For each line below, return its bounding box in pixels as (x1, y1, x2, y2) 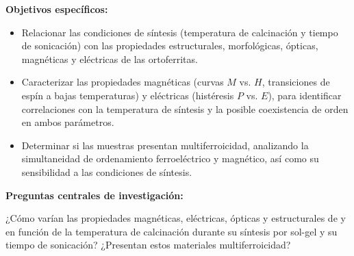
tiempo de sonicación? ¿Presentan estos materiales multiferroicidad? (5, 238, 291, 252)
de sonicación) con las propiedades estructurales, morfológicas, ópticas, (21, 38, 318, 53)
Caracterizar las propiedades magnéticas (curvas (21, 75, 224, 89)
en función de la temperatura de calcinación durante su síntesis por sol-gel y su (5, 224, 338, 238)
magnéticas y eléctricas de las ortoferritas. (21, 51, 198, 66)
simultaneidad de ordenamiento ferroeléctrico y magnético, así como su (21, 151, 319, 166)
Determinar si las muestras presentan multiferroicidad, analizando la (21, 138, 309, 152)
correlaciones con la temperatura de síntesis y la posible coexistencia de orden (21, 101, 349, 116)
